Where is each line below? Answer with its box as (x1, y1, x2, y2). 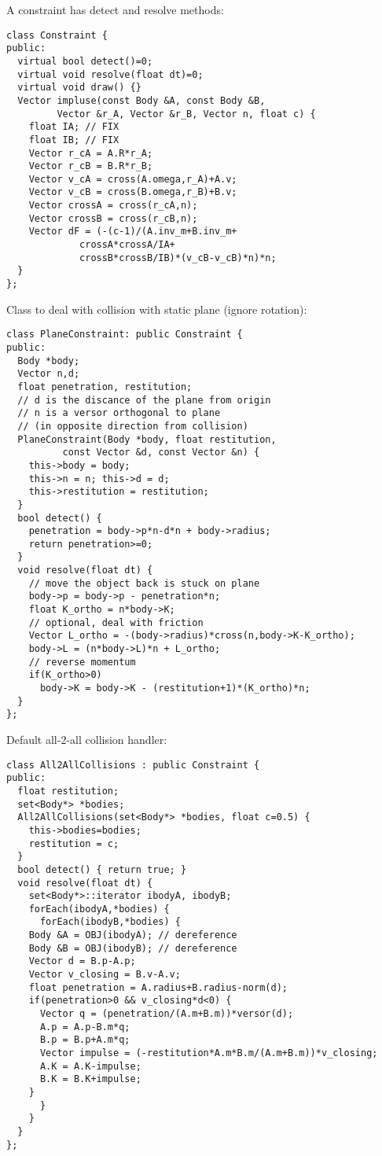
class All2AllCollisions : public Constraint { (6, 759, 260, 771)
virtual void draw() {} (17, 82, 141, 94)
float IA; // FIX (28, 121, 119, 133)
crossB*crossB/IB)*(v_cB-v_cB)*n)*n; (79, 252, 277, 263)
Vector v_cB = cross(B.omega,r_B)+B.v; (28, 186, 237, 198)
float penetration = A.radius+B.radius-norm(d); (28, 981, 288, 993)
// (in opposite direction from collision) (17, 420, 248, 432)
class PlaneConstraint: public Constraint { (6, 329, 243, 341)
